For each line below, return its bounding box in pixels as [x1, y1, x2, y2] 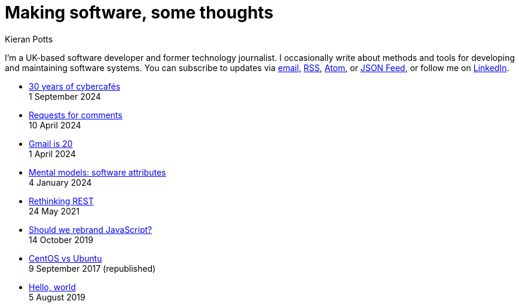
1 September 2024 [29, 91, 101, 102]
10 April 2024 [29, 119, 81, 130]
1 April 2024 [29, 148, 76, 159]
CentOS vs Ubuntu [29, 253, 102, 263]
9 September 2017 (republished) [29, 263, 156, 274]
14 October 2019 [29, 234, 93, 245]
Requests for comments [29, 109, 123, 120]
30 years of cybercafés [29, 81, 121, 91]
